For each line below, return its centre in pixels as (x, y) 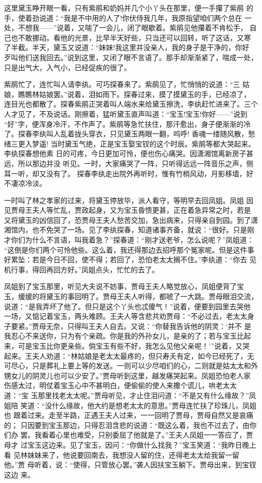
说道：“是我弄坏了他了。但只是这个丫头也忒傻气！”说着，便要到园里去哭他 (127, 306)
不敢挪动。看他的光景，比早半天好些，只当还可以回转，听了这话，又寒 (134, 37)
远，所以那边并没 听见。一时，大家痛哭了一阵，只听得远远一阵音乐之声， (125, 163)
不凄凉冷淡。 (25, 183)
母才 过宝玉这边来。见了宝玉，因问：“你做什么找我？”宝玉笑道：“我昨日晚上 (130, 444)
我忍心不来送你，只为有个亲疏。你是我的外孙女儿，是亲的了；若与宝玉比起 (127, 336)
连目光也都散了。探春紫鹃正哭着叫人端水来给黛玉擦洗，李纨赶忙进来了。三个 (131, 104)
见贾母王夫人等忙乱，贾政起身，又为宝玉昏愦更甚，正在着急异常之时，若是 (127, 210)
